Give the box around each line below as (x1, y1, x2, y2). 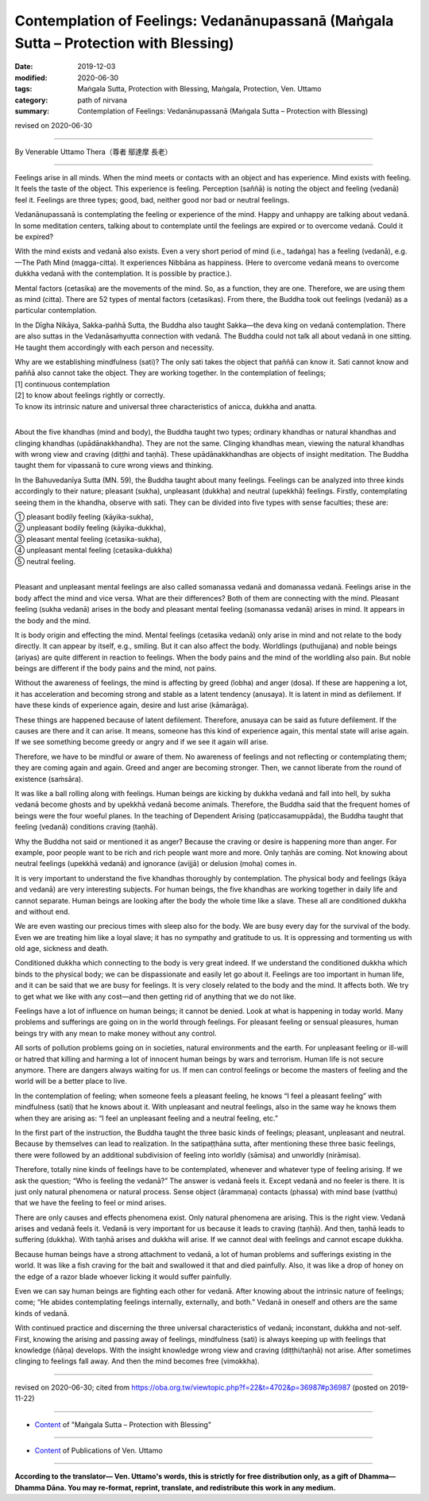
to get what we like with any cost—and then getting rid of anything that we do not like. (14, 992, 297, 1001)
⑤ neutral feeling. (14, 556, 75, 566)
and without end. (14, 907, 71, 916)
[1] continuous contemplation (14, 379, 110, 389)
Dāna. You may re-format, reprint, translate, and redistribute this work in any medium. (46, 1483, 337, 1492)
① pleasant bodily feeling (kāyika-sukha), (14, 513, 154, 522)
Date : (14, 62, 33, 72)
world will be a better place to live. (14, 1077, 127, 1086)
